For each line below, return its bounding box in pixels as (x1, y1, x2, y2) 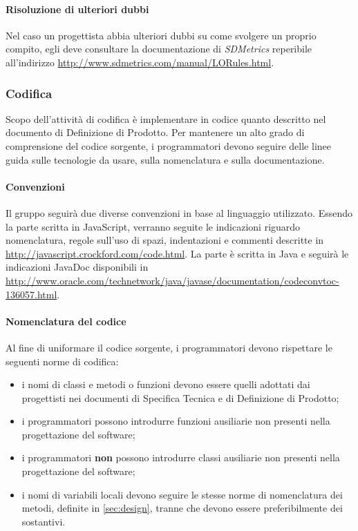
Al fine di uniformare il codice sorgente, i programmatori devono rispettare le (6, 340, 332, 354)
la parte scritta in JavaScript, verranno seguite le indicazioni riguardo (6, 219, 301, 233)
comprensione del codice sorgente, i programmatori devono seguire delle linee (6, 138, 331, 153)
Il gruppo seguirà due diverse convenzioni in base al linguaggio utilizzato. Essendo (6, 205, 352, 220)
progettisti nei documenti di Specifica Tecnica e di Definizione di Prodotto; (21, 390, 339, 405)
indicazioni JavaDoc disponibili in (6, 260, 149, 274)
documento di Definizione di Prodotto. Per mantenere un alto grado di (6, 125, 305, 139)
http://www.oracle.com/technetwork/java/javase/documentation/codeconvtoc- (6, 273, 339, 287)
